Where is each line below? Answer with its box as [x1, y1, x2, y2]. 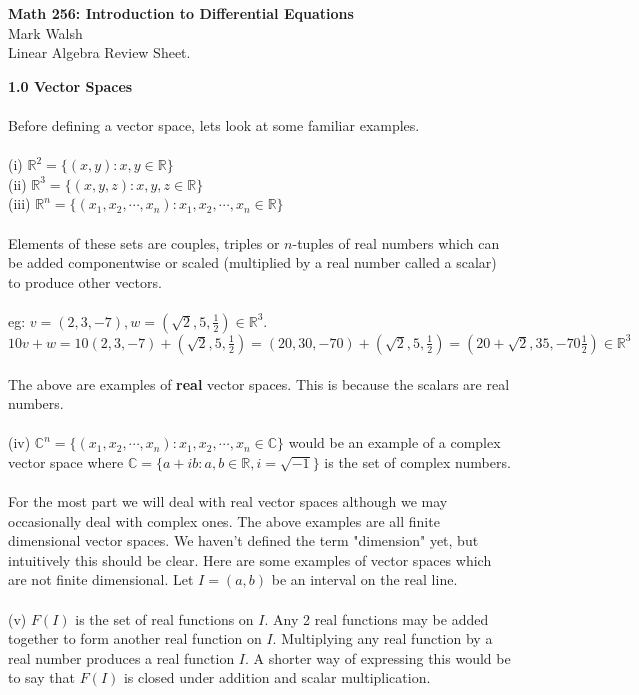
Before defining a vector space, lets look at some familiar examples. [8, 114, 420, 135]
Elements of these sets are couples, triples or [8, 232, 280, 253]
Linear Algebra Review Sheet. [8, 42, 191, 63]
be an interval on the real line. [271, 569, 458, 590]
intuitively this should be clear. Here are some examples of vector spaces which [8, 549, 492, 570]
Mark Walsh [8, 22, 83, 43]
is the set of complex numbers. [324, 451, 511, 472]
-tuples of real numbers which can [292, 232, 500, 253]
